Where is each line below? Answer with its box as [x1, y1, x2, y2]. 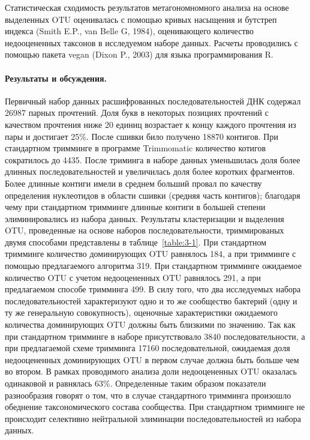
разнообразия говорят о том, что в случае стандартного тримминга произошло [5, 388, 291, 401]
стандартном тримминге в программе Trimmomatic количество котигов [5, 142, 266, 154]
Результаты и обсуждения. [5, 71, 107, 84]
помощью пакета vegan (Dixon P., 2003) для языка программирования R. [5, 48, 274, 61]
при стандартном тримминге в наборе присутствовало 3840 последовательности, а [5, 330, 305, 342]
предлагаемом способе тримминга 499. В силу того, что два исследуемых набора [5, 283, 301, 295]
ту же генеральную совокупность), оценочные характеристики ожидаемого [5, 306, 278, 319]
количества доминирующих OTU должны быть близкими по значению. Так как [5, 318, 296, 331]
